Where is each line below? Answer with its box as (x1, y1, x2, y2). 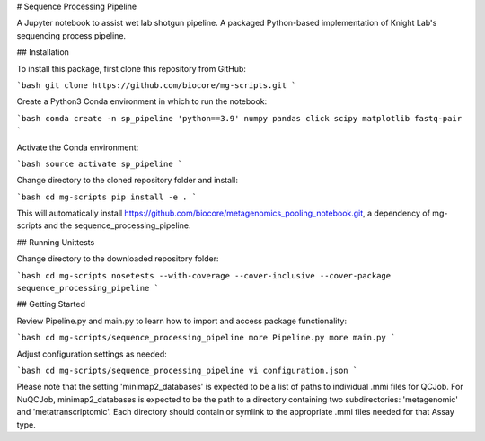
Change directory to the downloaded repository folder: (16, 253, 219, 264)
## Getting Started (16, 299, 85, 310)
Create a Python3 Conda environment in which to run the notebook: (16, 96, 268, 107)
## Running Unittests (16, 236, 95, 247)
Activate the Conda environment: (16, 142, 139, 153)
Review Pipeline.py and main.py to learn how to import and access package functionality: (16, 315, 348, 326)
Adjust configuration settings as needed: (16, 348, 168, 359)
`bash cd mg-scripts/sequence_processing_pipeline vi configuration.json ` (16, 365, 358, 375)
